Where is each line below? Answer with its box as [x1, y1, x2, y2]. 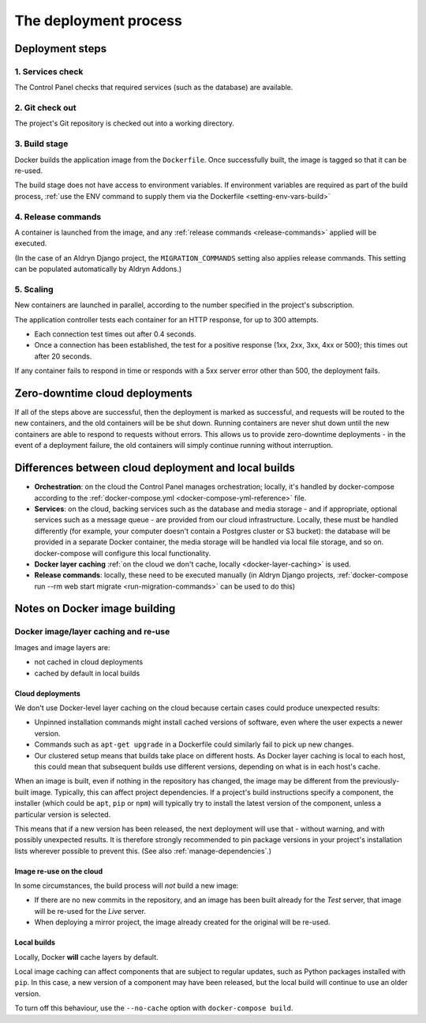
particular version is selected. [14, 810, 111, 819]
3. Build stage [14, 138, 69, 149]
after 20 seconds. [34, 352, 92, 361]
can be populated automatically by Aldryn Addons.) [14, 265, 182, 274]
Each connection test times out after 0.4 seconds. [34, 329, 196, 339]
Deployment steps [14, 42, 106, 55]
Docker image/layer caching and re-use [14, 626, 170, 637]
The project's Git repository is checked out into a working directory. [14, 118, 234, 128]
